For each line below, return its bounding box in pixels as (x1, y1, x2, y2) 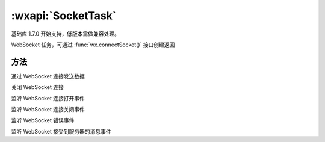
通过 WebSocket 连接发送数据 (11, 72, 85, 79)
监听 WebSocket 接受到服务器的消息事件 (11, 128, 111, 135)
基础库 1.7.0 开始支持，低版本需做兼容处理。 (11, 30, 120, 37)
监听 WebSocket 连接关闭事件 (11, 106, 85, 113)
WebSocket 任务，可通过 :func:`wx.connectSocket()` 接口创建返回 (11, 41, 175, 48)
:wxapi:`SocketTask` (11, 9, 117, 22)
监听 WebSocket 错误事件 (11, 117, 75, 124)
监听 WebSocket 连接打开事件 (11, 94, 85, 102)
